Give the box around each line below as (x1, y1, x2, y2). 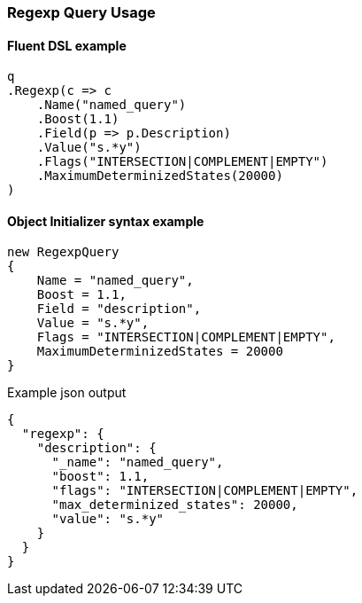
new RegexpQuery (7, 245, 119, 260)
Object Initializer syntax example (7, 213, 204, 229)
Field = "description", (36, 301, 202, 317)
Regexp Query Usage (7, 4, 156, 21)
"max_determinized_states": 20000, (51, 497, 298, 513)
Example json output (7, 385, 127, 401)
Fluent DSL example (7, 37, 127, 53)
